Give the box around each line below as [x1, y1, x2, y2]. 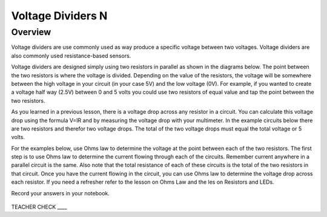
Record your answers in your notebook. [11, 189, 110, 196]
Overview [11, 27, 51, 37]
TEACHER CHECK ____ [11, 203, 67, 211]
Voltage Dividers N [11, 9, 108, 22]
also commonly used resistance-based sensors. [11, 52, 131, 59]
